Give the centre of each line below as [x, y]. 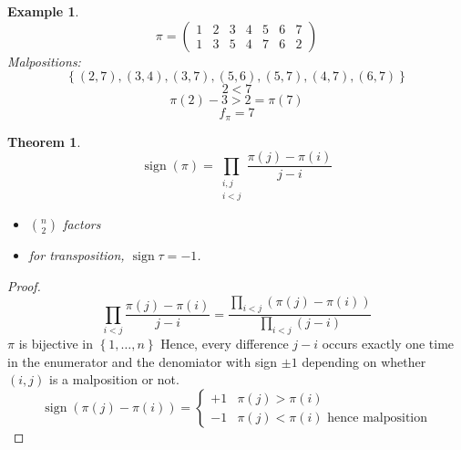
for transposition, [77, 255]
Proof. [24, 286]
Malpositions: [44, 61]
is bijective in [56, 344]
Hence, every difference [225, 344]
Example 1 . [43, 11]
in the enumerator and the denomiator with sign [143, 361]
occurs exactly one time [388, 344]
